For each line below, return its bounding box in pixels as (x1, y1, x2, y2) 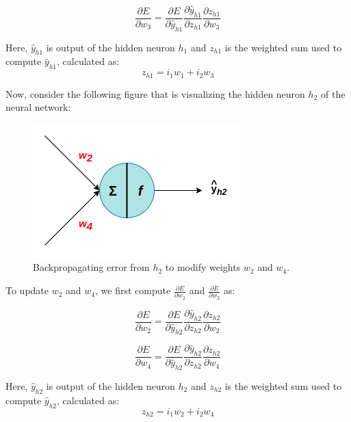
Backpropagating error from (33, 260, 150, 274)
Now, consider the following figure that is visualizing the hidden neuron (5, 86, 305, 101)
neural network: (5, 100, 71, 114)
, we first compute (95, 283, 171, 298)
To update (5, 283, 49, 298)
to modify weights (165, 260, 241, 274)
